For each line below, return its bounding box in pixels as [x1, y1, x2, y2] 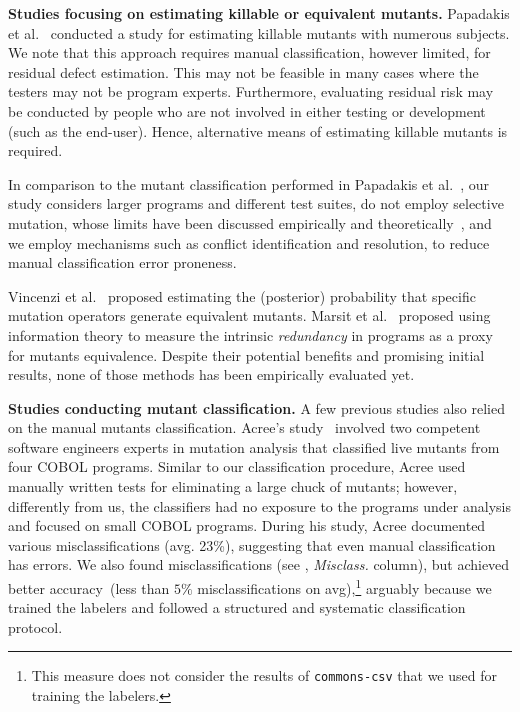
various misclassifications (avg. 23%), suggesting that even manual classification [8, 534, 496, 555]
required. [8, 140, 63, 161]
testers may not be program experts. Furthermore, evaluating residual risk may [8, 81, 494, 102]
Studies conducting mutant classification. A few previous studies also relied [8, 397, 505, 418]
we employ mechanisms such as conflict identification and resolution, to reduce [8, 232, 490, 253]
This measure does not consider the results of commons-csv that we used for [31, 665, 497, 686]
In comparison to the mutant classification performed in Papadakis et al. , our [8, 173, 489, 194]
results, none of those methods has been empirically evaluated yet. [8, 364, 415, 385]
